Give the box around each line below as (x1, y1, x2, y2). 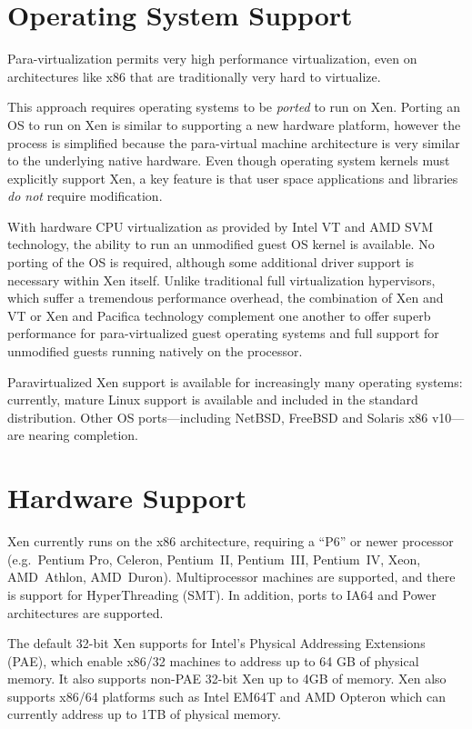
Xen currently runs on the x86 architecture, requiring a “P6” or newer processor (7, 532, 454, 551)
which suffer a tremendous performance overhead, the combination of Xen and (7, 288, 444, 307)
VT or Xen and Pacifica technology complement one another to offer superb (7, 305, 431, 325)
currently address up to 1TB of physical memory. (7, 704, 281, 724)
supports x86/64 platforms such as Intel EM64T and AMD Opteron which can (7, 686, 446, 705)
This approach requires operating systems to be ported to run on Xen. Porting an (7, 97, 460, 116)
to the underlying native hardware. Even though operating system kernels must (7, 151, 450, 170)
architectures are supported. (7, 603, 164, 622)
